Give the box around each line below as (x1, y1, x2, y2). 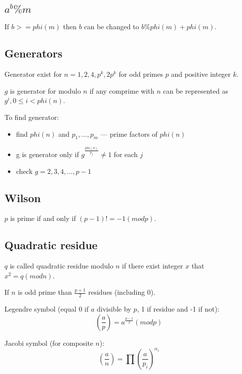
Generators (4, 46, 63, 61)
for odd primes (119, 69, 163, 79)
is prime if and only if (10, 213, 76, 223)
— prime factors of (100, 128, 158, 139)
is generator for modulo (10, 85, 81, 96)
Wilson (4, 190, 41, 205)
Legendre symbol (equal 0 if (4, 304, 89, 314)
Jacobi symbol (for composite (4, 337, 93, 348)
